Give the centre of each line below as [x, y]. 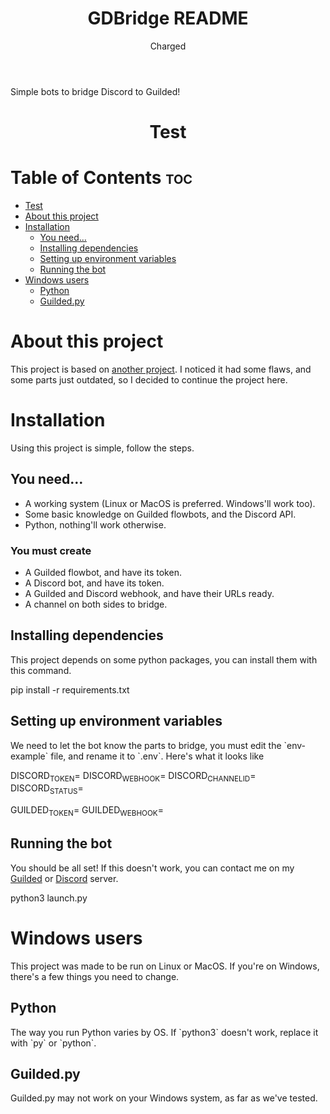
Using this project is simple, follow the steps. [102, 448]
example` [29, 756]
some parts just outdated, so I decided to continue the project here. [149, 380]
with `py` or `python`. [53, 1043]
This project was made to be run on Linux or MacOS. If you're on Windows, [165, 966]
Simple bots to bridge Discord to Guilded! [95, 91]
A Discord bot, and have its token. [94, 583]
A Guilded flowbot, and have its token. [103, 573]
